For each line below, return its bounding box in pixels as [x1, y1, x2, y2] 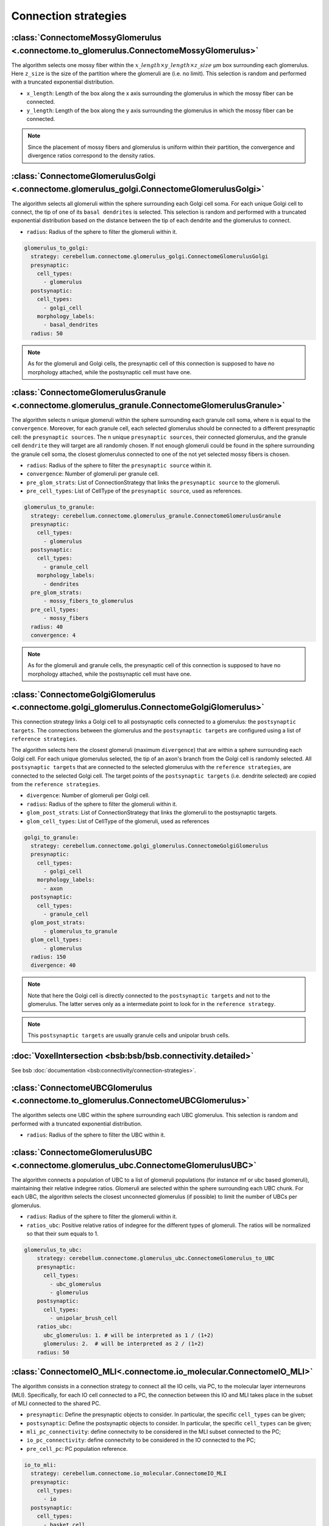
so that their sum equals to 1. [26, 1230, 99, 1237]
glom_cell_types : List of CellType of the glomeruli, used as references [26, 817, 210, 825]
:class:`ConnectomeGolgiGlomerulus [11, 689, 156, 700]
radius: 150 [30, 953, 66, 960]
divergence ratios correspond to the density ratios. [27, 152, 155, 159]
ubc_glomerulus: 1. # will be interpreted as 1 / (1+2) [43, 1331, 214, 1339]
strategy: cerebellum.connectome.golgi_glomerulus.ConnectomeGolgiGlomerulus [30, 842, 269, 849]
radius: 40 [30, 623, 63, 630]
